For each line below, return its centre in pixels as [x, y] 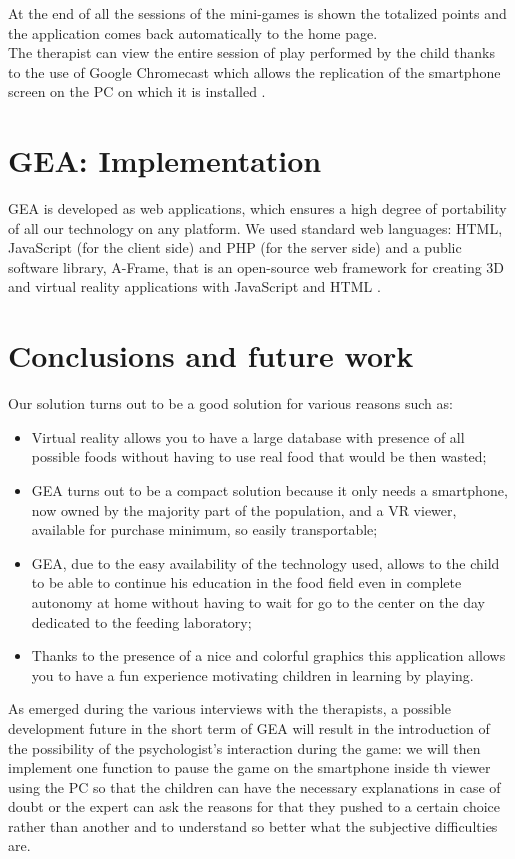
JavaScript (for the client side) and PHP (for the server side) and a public [235, 247]
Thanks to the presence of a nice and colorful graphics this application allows [268, 655]
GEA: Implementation [165, 160]
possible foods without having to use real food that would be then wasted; [259, 456]
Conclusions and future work [211, 355]
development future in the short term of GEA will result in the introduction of [249, 727]
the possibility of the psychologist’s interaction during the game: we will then [244, 747]
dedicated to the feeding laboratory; [141, 621]
